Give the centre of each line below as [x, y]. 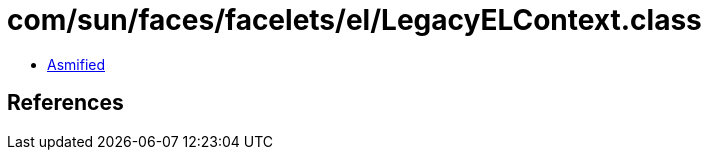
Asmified [76, 64]
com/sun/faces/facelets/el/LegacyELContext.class [354, 20]
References [65, 103]
